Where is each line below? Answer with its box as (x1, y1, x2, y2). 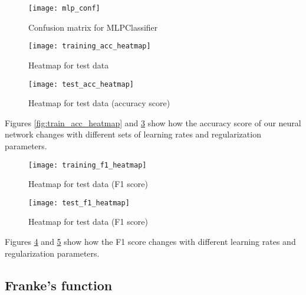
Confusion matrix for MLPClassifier (28, 21, 158, 33)
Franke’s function (5, 276, 113, 294)
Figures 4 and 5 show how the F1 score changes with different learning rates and (5, 235, 296, 248)
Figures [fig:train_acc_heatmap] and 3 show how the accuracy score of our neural (5, 116, 301, 129)
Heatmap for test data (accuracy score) (28, 97, 170, 109)
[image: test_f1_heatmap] (28, 198, 130, 207)
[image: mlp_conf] (28, 4, 100, 12)
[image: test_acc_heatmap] (28, 80, 134, 88)
